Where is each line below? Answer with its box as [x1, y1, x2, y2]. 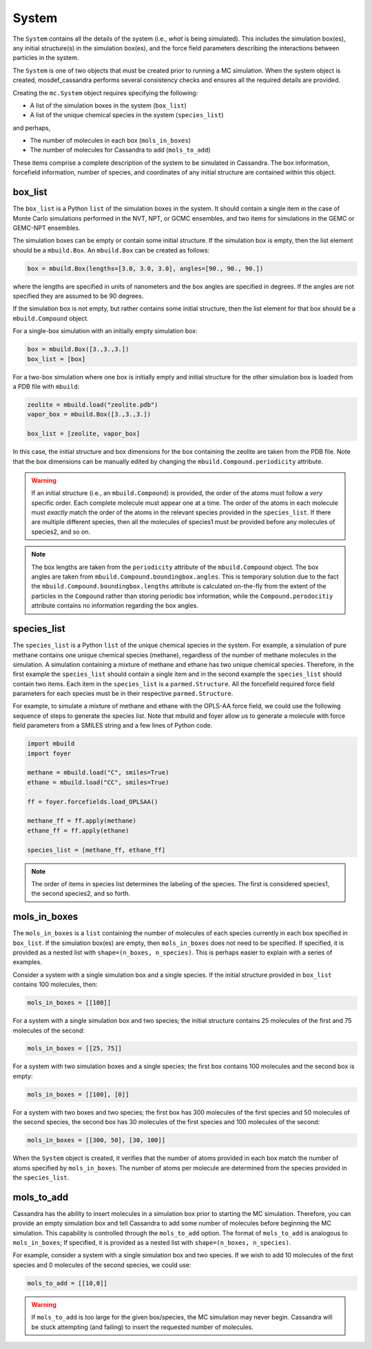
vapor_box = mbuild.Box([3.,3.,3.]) [27, 410, 152, 419]
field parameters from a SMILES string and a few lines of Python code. [12, 721, 213, 730]
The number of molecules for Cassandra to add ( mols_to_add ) [30, 146, 211, 154]
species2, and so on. [31, 528, 91, 536]
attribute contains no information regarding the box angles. [31, 601, 199, 610]
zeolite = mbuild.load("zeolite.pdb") [27, 401, 158, 408]
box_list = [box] [27, 355, 86, 363]
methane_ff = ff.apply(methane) [27, 817, 137, 825]
